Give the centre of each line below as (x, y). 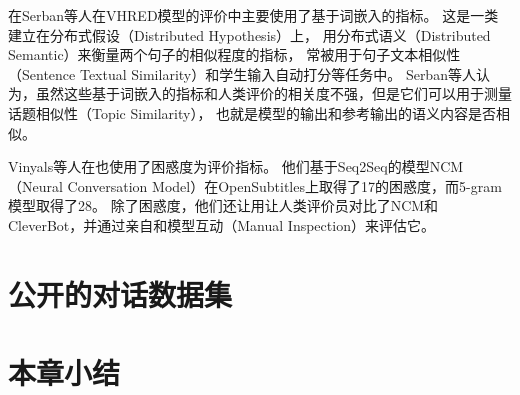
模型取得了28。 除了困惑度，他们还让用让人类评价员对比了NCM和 (223, 205)
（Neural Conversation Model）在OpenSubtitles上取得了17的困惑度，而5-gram (255, 185)
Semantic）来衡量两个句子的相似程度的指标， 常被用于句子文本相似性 (234, 54)
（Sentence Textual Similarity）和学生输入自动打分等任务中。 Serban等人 (242, 73)
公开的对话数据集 (120, 293)
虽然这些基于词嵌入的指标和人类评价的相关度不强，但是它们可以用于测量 (273, 93)
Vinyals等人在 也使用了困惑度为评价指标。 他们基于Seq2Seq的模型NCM (236, 166)
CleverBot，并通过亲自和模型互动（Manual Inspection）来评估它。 (221, 224)
